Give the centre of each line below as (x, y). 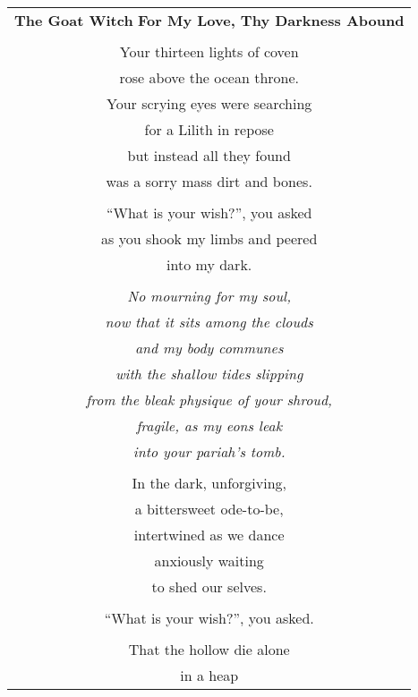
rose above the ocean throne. (209, 77)
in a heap (209, 675)
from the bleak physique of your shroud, (209, 399)
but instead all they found (209, 155)
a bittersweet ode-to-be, (209, 509)
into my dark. (209, 264)
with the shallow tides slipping (209, 374)
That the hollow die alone (209, 649)
